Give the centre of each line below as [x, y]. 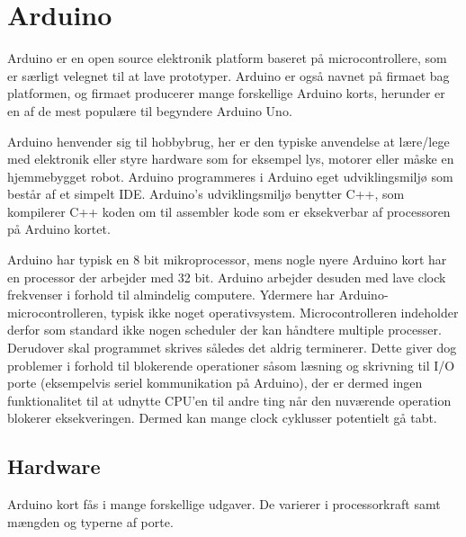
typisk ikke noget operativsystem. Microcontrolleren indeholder [285, 312]
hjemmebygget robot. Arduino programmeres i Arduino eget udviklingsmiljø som [230, 176]
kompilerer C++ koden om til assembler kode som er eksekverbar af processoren [229, 211]
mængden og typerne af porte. [90, 521]
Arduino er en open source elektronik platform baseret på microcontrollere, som [227, 58]
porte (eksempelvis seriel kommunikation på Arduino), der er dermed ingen [215, 383]
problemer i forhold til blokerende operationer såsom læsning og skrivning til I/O [231, 365]
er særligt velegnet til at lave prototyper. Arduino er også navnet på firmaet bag [229, 75]
